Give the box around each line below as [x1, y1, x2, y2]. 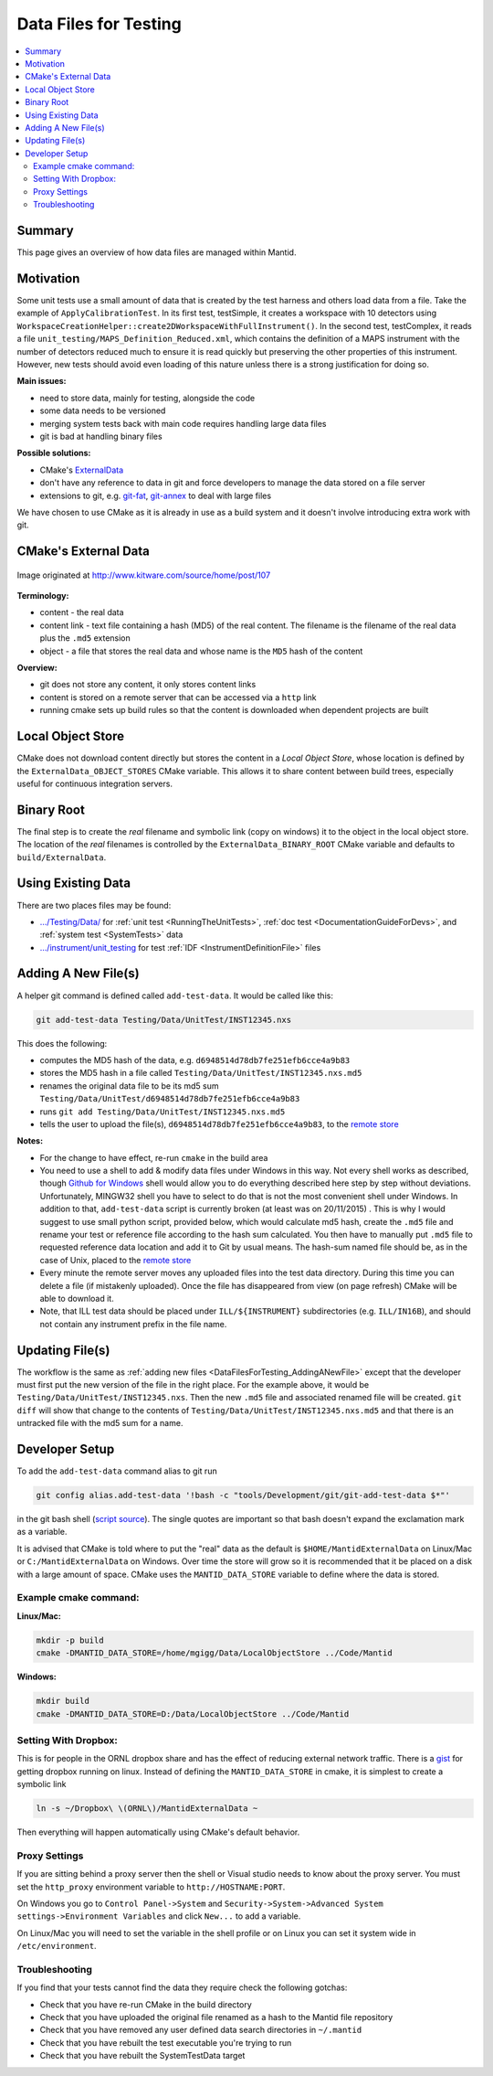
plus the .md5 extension [39, 633, 131, 644]
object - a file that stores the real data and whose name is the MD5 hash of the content [39, 645, 363, 656]
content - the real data [39, 607, 124, 618]
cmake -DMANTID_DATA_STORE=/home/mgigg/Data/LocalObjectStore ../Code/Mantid [36, 1648, 393, 1658]
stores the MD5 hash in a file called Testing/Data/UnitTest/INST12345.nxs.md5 [39, 1068, 362, 1079]
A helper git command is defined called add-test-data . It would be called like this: [16, 990, 333, 1001]
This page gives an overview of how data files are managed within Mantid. [16, 247, 297, 258]
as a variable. [16, 1527, 68, 1538]
